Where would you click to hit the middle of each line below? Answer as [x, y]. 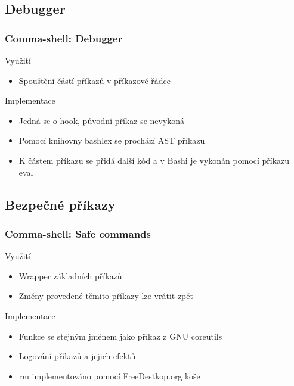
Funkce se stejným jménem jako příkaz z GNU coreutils [120, 336]
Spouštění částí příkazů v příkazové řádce [95, 80]
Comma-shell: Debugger [64, 38]
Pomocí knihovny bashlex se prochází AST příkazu [112, 140]
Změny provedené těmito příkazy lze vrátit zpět [106, 296]
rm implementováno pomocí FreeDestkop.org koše [109, 376]
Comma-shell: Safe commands [78, 233]
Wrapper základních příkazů [70, 276]
